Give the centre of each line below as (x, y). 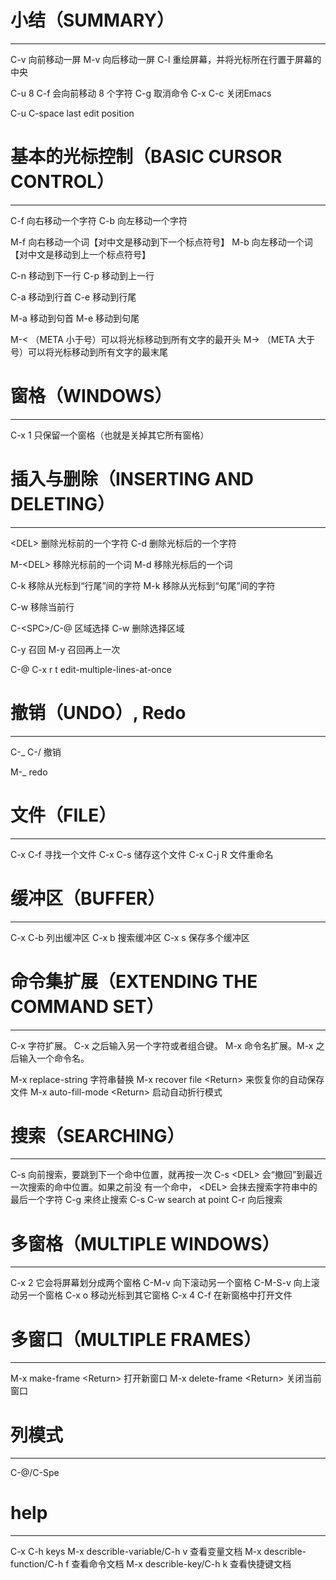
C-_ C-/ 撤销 (36, 752)
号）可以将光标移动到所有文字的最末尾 (89, 352)
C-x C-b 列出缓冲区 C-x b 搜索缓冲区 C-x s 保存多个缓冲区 (130, 937)
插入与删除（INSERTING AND (132, 479)
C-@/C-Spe (35, 1473)
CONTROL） (62, 182)
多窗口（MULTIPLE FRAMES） (136, 1339)
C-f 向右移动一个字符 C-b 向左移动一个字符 (99, 220)
